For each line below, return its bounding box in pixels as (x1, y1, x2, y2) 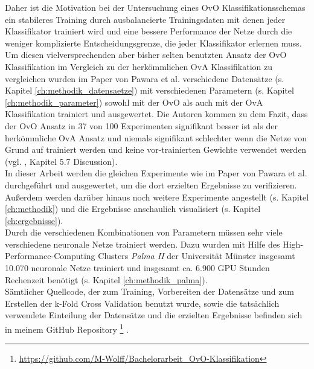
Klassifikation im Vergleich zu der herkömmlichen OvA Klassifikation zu (5, 60, 272, 72)
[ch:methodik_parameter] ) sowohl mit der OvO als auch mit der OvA (5, 95, 263, 108)
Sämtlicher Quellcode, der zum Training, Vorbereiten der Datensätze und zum (5, 285, 294, 298)
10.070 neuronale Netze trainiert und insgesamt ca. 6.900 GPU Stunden (5, 262, 270, 274)
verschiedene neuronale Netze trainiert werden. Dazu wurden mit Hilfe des (5, 237, 280, 250)
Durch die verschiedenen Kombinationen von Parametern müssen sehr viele (5, 226, 283, 239)
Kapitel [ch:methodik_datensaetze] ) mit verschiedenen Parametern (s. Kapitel (5, 84, 294, 97)
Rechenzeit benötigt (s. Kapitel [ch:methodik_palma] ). (5, 273, 208, 286)
